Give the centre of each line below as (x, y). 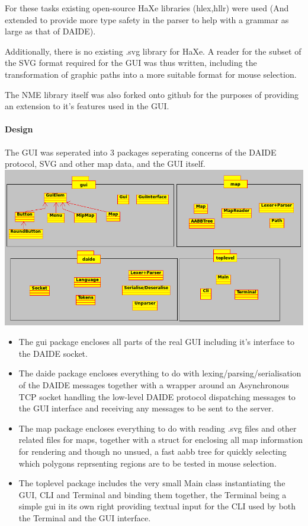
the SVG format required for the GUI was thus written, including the (131, 63)
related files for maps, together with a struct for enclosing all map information (161, 440)
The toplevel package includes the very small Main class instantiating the (152, 483)
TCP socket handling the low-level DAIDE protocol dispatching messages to (157, 396)
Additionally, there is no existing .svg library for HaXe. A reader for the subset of (153, 51)
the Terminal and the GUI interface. (85, 517)
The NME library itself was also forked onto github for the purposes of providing (152, 94)
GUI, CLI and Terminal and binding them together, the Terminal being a (153, 494)
